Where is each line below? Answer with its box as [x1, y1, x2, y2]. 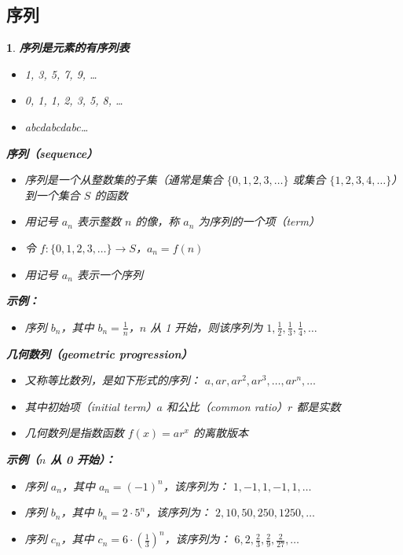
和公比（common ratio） [166, 398, 288, 414]
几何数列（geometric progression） [6, 345, 192, 362]
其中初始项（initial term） [24, 398, 157, 414]
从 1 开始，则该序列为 [150, 318, 263, 335]
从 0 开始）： [50, 450, 116, 467]
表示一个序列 [76, 266, 143, 282]
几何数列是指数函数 [24, 425, 124, 441]
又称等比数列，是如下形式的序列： [24, 372, 201, 388]
